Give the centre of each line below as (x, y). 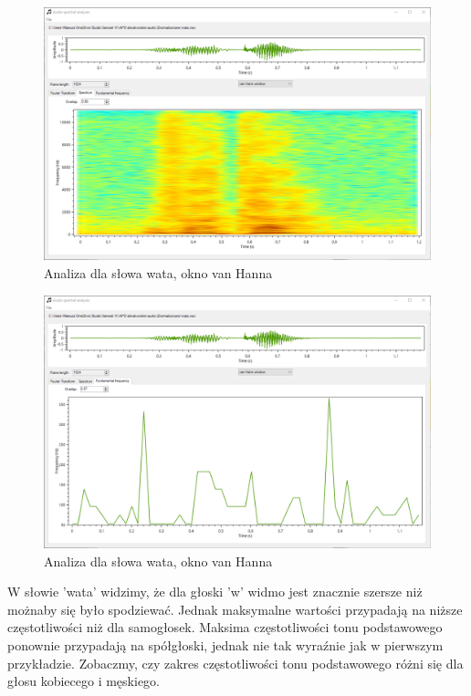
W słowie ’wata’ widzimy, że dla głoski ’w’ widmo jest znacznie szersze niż (215, 592)
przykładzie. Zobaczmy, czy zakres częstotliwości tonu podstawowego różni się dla (235, 663)
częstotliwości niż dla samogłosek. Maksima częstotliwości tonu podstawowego (225, 627)
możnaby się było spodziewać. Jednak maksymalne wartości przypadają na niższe (235, 609)
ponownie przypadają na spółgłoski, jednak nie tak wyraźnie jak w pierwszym (225, 645)
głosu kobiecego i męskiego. (84, 681)
